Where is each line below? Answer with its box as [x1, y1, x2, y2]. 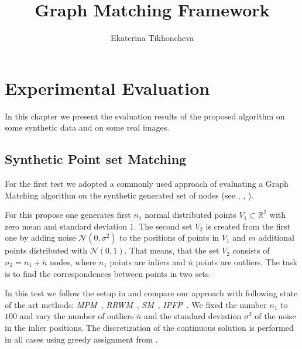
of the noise [255, 310, 296, 322]
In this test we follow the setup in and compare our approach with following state [5, 287, 298, 299]
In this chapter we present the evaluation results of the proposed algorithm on [5, 110, 285, 122]
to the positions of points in [119, 231, 219, 244]
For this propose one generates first [5, 208, 131, 221]
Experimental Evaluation [5, 76, 210, 100]
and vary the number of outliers [19, 310, 134, 322]
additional [258, 231, 294, 244]
